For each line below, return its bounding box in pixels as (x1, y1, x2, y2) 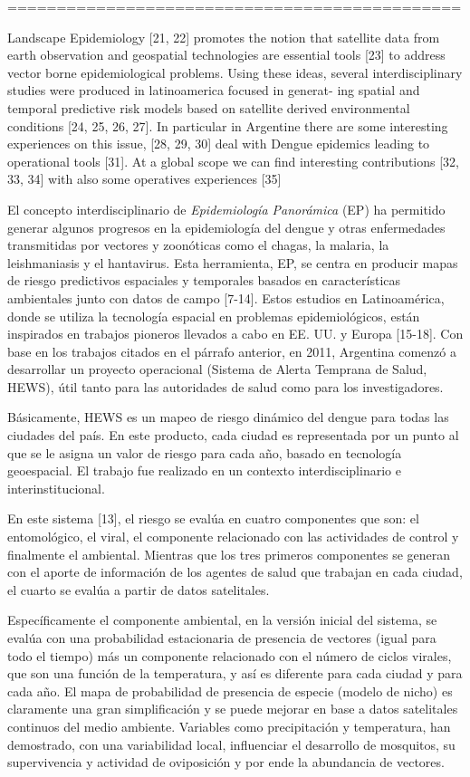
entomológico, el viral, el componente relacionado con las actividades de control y (7, 527, 459, 546)
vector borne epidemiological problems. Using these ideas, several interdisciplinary (7, 62, 463, 82)
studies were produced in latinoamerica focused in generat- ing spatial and (7, 81, 420, 100)
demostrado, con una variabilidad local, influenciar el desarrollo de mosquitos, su (7, 734, 456, 753)
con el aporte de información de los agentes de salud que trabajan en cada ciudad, (7, 562, 463, 581)
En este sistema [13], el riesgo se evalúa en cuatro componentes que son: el (7, 509, 419, 528)
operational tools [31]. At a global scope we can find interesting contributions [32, (7, 151, 459, 170)
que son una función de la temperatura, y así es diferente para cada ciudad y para (7, 664, 463, 683)
